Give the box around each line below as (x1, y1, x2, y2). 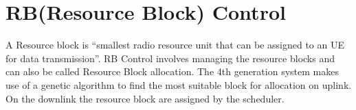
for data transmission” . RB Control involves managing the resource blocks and (5, 51, 335, 65)
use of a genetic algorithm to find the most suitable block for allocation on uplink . (5, 77, 352, 92)
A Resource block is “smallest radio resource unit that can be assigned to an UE (5, 38, 344, 52)
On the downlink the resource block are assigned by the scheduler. (5, 91, 285, 105)
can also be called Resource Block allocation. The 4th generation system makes (5, 64, 339, 79)
